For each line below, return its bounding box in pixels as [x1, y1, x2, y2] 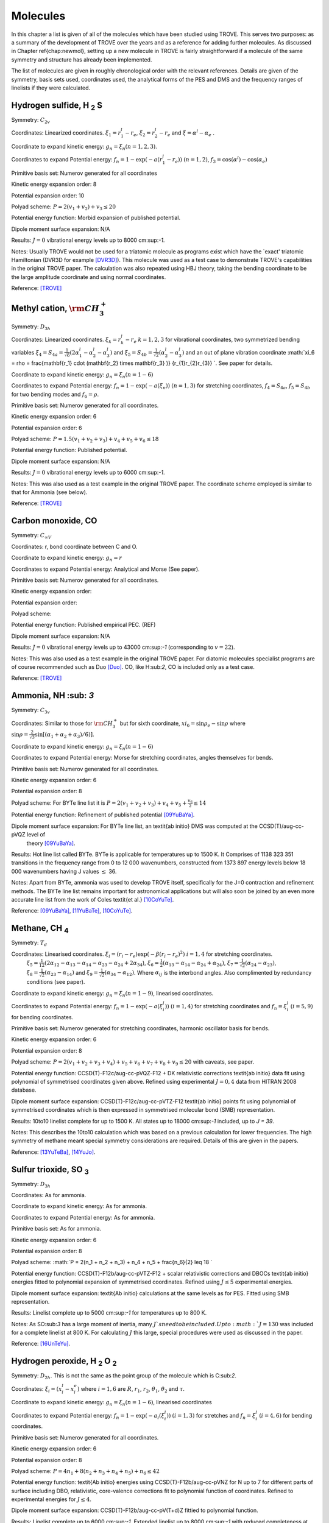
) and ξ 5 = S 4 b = [110, 348, 153, 358]
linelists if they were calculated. [11, 84, 91, 91]
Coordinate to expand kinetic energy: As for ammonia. [11, 1203, 147, 1210]
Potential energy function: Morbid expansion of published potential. [11, 214, 181, 222]
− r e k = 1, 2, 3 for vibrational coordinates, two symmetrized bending [125, 336, 300, 344]
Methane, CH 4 [11, 923, 69, 935]
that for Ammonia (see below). [11, 489, 88, 496]
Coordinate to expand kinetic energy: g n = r [11, 554, 122, 563]
